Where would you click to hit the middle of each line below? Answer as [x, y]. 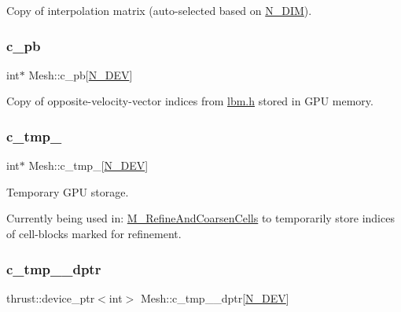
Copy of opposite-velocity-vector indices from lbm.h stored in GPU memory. [190, 101]
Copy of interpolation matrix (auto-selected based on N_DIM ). [159, 10]
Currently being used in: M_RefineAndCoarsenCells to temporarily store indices [200, 218]
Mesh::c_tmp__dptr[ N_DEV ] [215, 297]
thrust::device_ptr [51, 297]
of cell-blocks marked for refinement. [94, 233]
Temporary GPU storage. [68, 191]
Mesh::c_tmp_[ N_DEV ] [88, 165]
